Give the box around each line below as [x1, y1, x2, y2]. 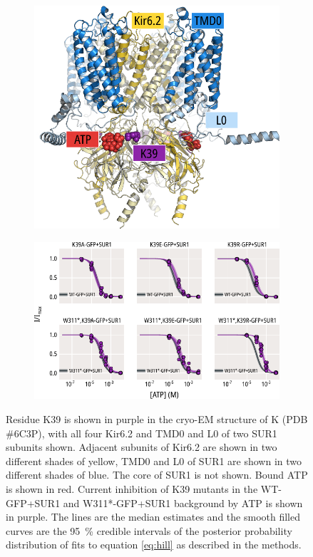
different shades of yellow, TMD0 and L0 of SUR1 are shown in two [6, 453, 302, 468]
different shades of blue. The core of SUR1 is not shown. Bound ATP [6, 467, 308, 482]
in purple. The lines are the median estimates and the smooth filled [6, 509, 300, 524]
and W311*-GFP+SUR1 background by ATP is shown [63, 495, 303, 510]
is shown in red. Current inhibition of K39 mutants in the [6, 481, 258, 496]
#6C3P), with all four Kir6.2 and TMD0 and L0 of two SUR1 [6, 425, 277, 440]
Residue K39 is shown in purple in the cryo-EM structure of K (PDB [6, 412, 308, 427]
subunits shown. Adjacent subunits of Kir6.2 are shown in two [6, 439, 277, 454]
